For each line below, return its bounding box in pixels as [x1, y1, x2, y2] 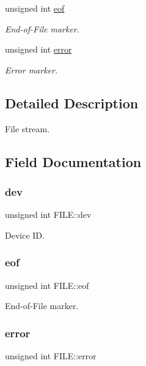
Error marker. [5, 63, 58, 76]
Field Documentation [5, 152, 142, 171]
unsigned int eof [5, 2, 65, 14]
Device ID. [5, 228, 45, 241]
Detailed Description [5, 93, 139, 112]
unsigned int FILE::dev [5, 208, 92, 221]
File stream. [5, 122, 50, 135]
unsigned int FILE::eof [5, 278, 89, 291]
